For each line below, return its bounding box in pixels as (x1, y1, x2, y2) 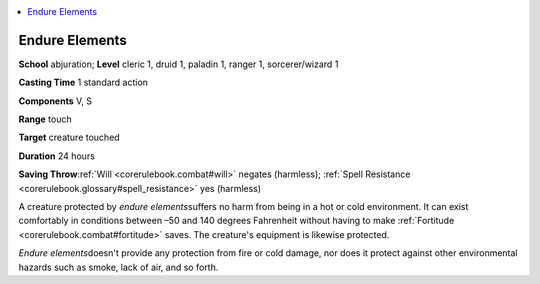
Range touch (18, 113, 72, 125)
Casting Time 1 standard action (18, 76, 149, 89)
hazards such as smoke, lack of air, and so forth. (18, 261, 219, 273)
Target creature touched (18, 131, 120, 144)
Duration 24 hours (18, 150, 95, 162)
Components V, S (18, 95, 92, 107)
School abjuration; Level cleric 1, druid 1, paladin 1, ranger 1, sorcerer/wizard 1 (18, 58, 339, 70)
